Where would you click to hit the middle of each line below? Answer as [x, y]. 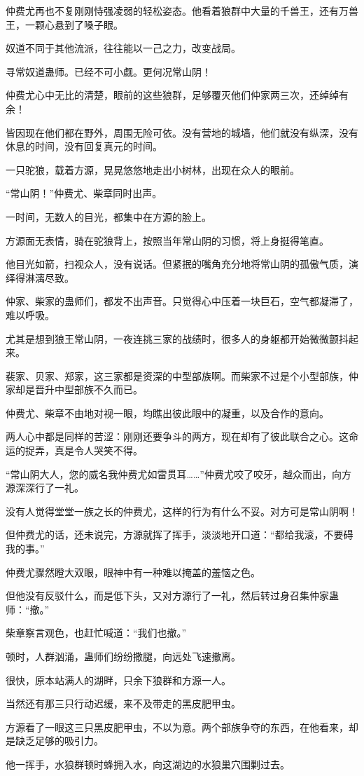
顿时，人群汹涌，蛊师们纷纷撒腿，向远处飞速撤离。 [123, 656]
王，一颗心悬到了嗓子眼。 [64, 24]
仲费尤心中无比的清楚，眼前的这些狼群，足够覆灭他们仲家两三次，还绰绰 [172, 95]
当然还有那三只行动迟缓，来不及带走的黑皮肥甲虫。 [123, 703]
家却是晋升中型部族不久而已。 [74, 389]
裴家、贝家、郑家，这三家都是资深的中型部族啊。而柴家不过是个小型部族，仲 [182, 375]
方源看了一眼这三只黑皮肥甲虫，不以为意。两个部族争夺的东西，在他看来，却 [182, 727]
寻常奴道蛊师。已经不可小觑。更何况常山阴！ [108, 71]
